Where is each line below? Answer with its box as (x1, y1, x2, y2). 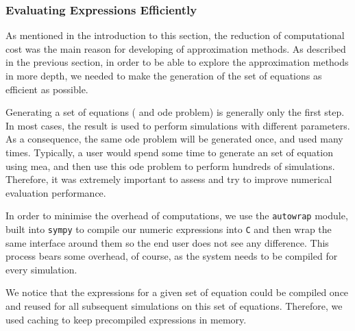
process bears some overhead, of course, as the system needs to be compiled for (5, 249, 338, 263)
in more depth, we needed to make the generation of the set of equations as (5, 69, 322, 82)
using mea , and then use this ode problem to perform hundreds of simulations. (5, 158, 335, 173)
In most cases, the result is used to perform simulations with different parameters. (5, 118, 350, 132)
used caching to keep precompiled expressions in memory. (5, 312, 247, 326)
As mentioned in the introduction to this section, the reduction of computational (5, 28, 345, 42)
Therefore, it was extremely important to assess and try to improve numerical (5, 172, 332, 186)
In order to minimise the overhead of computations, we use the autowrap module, (5, 208, 348, 223)
